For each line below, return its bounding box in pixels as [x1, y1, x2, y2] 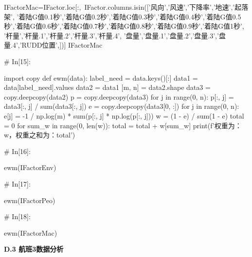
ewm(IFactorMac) [4, 227, 57, 238]
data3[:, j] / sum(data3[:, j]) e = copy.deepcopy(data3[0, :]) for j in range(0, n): [4, 101, 239, 111]
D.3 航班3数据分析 [4, 244, 64, 254]
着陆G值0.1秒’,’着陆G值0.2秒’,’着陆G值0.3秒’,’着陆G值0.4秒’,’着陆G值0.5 [18, 11, 241, 21]
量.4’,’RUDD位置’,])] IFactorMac [4, 40, 103, 50]
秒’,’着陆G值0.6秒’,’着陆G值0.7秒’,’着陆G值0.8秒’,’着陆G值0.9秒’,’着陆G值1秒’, [4, 21, 244, 31]
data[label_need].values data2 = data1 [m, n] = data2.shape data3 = [4, 82, 211, 92]
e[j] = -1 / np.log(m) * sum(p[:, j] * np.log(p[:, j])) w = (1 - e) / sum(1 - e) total [4, 110, 244, 120]
